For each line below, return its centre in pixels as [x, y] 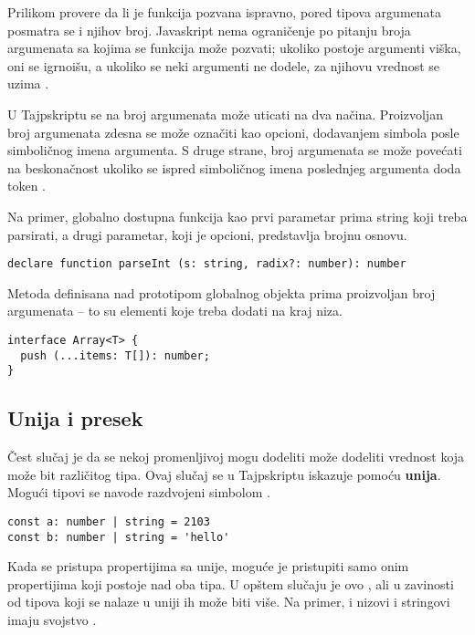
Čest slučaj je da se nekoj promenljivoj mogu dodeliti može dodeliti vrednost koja [236, 457]
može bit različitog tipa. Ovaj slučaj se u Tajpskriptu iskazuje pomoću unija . [224, 474]
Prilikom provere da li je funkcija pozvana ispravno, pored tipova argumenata [225, 12]
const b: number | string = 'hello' [119, 537]
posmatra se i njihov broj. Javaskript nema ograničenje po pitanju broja [209, 30]
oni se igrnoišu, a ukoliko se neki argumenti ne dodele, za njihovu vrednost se [224, 65]
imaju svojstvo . [52, 620]
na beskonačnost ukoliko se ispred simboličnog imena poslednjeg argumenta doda [234, 167]
